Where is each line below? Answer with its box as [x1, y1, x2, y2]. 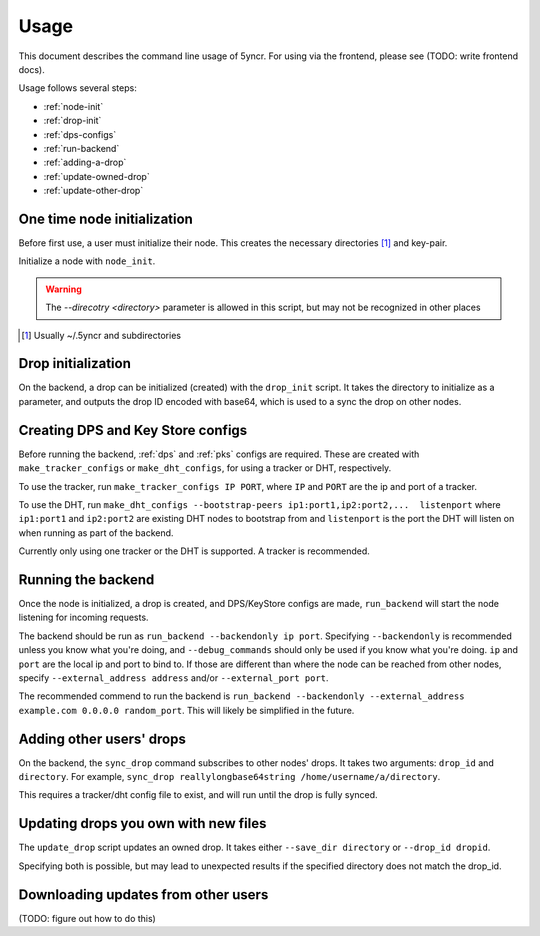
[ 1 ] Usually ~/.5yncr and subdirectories [21, 329, 182, 341]
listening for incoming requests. [18, 611, 149, 624]
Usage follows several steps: [18, 82, 137, 94]
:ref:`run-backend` [43, 142, 120, 154]
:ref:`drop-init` [43, 115, 102, 127]
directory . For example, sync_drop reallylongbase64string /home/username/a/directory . [18, 771, 441, 783]
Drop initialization [18, 355, 132, 372]
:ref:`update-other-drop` [43, 185, 144, 197]
